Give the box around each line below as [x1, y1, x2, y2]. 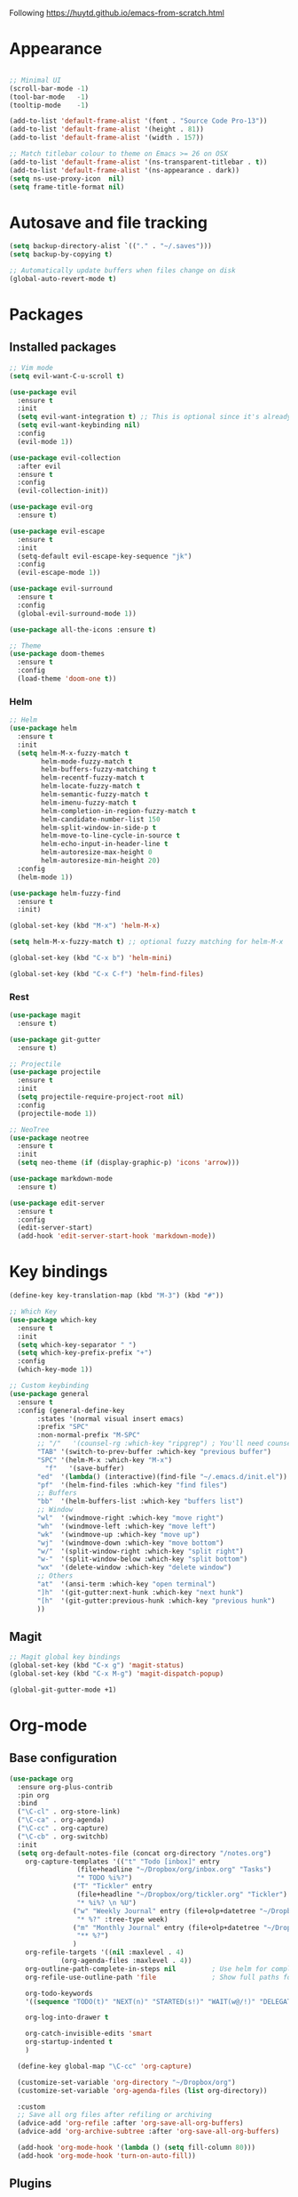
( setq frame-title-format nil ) [9, 182, 125, 191]
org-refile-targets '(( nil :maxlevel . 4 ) [25, 1948, 184, 1957]
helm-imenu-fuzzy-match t [41, 798, 137, 807]
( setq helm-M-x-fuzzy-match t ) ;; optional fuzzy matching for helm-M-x [9, 938, 284, 947]
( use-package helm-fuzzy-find [9, 889, 122, 898]
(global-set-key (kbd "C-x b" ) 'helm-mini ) [9, 954, 173, 963]
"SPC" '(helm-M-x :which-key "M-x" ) [36, 1455, 173, 1465]
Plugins [9, 2176, 52, 2192]
